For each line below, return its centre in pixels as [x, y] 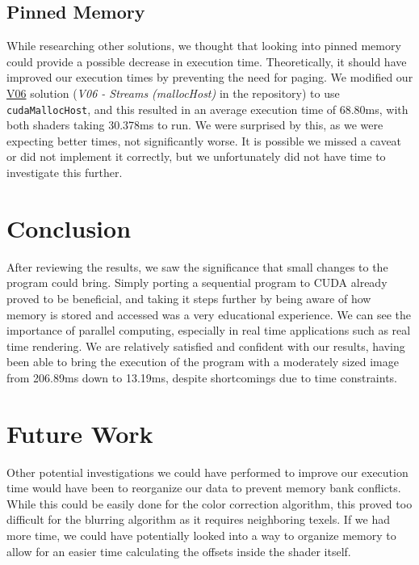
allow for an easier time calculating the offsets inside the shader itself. [179, 551]
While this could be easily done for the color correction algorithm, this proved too [209, 503]
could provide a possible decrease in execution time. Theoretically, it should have [207, 61]
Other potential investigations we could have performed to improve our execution [207, 472]
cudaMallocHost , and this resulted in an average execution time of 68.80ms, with [207, 109]
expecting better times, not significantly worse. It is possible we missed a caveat [204, 140]
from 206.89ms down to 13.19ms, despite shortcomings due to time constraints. [202, 377]
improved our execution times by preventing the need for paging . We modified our [210, 77]
